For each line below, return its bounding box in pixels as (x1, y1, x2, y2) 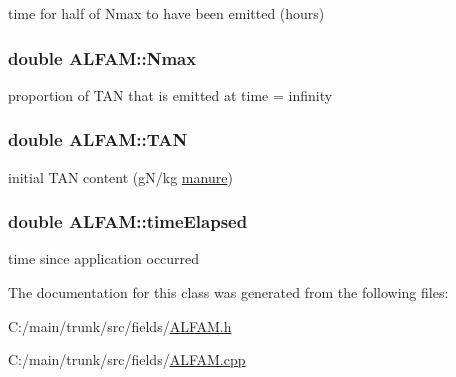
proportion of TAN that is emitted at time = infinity (8, 84, 333, 105)
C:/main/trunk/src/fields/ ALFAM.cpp (8, 349, 246, 370)
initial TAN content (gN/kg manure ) (8, 166, 233, 187)
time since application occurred (8, 248, 200, 269)
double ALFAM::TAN (8, 127, 188, 152)
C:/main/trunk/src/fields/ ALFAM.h (8, 315, 232, 336)
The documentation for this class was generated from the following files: (8, 282, 449, 303)
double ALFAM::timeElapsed (8, 209, 248, 234)
